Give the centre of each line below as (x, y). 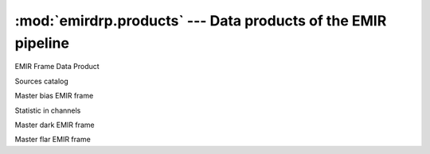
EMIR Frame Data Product (57, 67)
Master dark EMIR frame (55, 125)
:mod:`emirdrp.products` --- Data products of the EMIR (201, 21)
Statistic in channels (48, 110)
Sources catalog (42, 81)
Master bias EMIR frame (54, 96)
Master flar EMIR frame (53, 140)
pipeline (42, 43)
